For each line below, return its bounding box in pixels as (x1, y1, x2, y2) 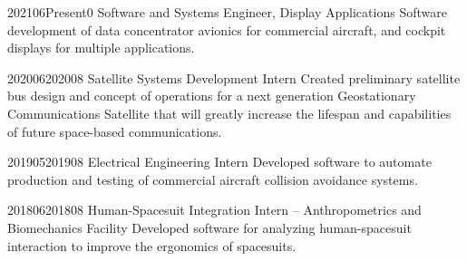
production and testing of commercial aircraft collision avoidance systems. (7, 169, 418, 188)
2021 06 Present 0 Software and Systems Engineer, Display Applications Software (7, 3, 447, 21)
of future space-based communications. (7, 121, 222, 140)
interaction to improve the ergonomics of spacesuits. (7, 236, 297, 255)
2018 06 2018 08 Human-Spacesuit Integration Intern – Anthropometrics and (7, 200, 422, 219)
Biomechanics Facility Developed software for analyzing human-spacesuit (7, 217, 412, 237)
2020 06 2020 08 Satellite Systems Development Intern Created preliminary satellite (7, 68, 461, 87)
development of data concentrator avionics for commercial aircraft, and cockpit (7, 20, 446, 39)
